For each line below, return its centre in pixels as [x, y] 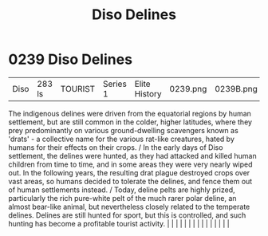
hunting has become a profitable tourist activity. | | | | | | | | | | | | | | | [119, 223]
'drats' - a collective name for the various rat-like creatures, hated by [122, 139]
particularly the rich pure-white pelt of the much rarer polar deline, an [122, 198]
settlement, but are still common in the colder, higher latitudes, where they [130, 122]
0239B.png [236, 88]
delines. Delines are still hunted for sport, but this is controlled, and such [127, 215]
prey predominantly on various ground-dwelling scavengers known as [124, 130]
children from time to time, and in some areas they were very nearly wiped [130, 164]
